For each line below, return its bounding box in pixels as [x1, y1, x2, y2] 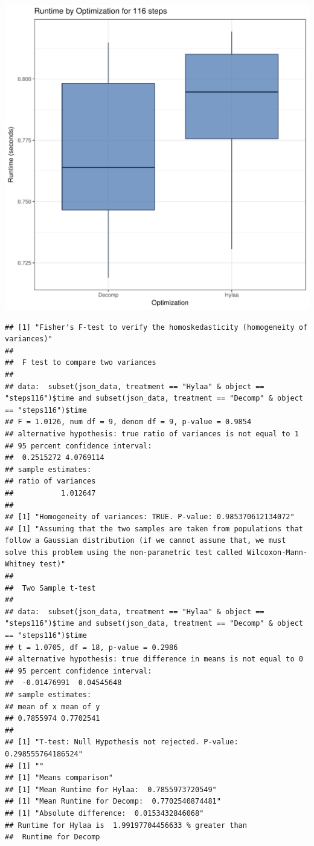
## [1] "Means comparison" [5, 773, 113, 782]
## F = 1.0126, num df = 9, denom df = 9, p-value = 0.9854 [5, 418, 252, 427]
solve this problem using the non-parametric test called [5, 548, 243, 557]
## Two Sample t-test [5, 583, 96, 592]
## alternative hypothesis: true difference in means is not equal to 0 [5, 655, 303, 664]
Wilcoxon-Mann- [246, 548, 308, 557]
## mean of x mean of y [5, 702, 100, 711]
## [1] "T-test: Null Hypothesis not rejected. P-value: [5, 738, 239, 747]
